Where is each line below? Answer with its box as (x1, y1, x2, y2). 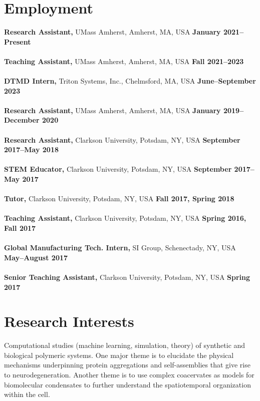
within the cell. (4, 389, 50, 399)
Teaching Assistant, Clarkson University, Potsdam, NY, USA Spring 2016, (4, 213, 246, 223)
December (4, 115, 40, 125)
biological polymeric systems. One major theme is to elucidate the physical (4, 349, 234, 360)
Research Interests (4, 311, 134, 331)
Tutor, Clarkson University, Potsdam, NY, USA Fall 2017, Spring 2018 (4, 193, 234, 204)
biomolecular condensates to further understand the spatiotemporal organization (4, 379, 251, 389)
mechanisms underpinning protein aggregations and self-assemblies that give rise (4, 359, 250, 370)
